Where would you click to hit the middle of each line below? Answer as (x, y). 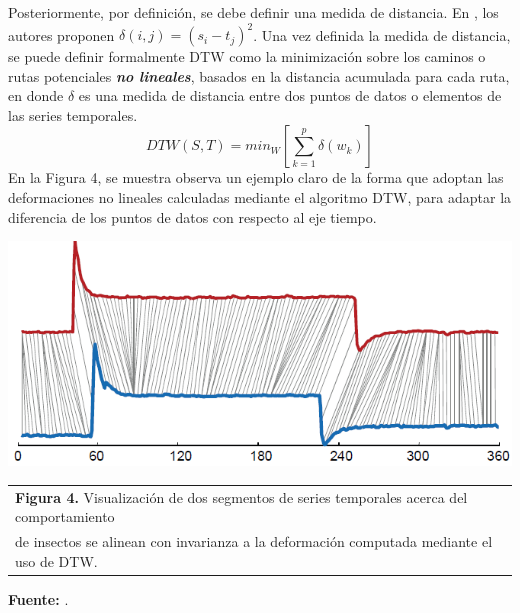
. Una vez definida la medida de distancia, (382, 34)
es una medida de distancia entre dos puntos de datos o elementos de (290, 95)
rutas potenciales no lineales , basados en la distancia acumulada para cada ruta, (259, 75)
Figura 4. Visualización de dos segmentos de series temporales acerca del (241, 496)
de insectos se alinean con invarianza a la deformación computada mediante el (254, 540)
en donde (36, 95)
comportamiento (65, 516)
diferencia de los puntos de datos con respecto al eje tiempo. (192, 216)
